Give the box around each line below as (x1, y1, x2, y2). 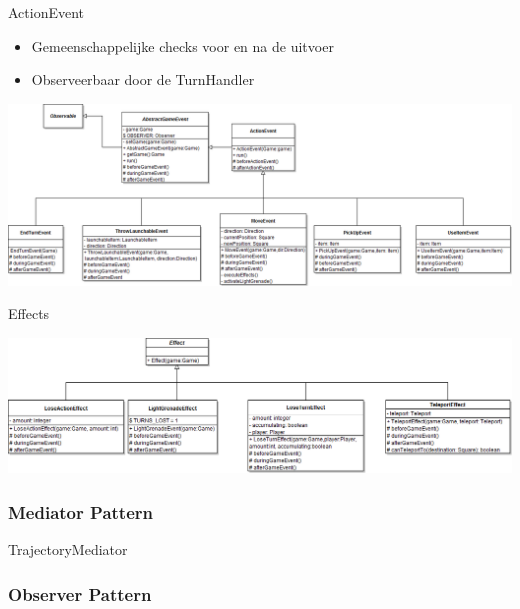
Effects (8, 303, 50, 324)
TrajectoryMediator (8, 539, 128, 560)
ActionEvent (8, 2, 85, 22)
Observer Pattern (8, 581, 152, 606)
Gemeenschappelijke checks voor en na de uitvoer (31, 35, 334, 56)
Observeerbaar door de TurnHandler (31, 69, 255, 90)
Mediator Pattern (8, 499, 153, 524)
